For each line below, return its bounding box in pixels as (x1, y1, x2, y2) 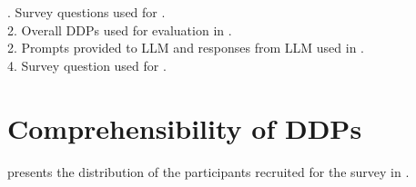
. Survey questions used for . (7, 3, 166, 21)
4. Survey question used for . (7, 55, 167, 74)
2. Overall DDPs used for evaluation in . (7, 20, 232, 39)
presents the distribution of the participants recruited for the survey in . (7, 162, 410, 181)
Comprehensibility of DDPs (7, 109, 362, 146)
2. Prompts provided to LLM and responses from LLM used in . (7, 38, 364, 57)
